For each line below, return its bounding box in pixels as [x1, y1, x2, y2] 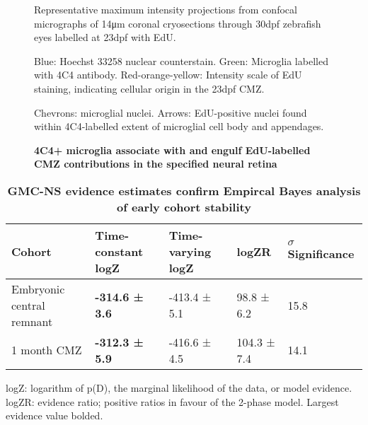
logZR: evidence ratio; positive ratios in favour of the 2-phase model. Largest [6, 394, 339, 409]
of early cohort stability [117, 198, 251, 215]
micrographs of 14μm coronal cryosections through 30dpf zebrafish [34, 16, 321, 30]
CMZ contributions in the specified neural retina [34, 156, 277, 171]
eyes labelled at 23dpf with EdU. [34, 30, 176, 45]
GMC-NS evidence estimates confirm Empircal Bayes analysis [7, 182, 361, 199]
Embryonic [11, 280, 65, 297]
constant [95, 243, 144, 260]
